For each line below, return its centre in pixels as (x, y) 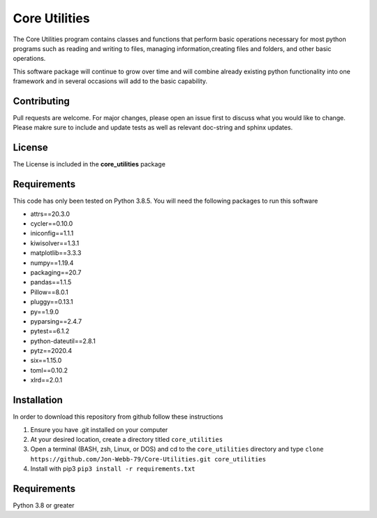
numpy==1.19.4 (52, 263)
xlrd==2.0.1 (46, 380)
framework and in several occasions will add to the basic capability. (110, 81)
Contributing (41, 101)
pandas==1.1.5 (51, 282)
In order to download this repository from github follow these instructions (118, 417)
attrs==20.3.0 (50, 214)
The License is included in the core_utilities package (89, 164)
